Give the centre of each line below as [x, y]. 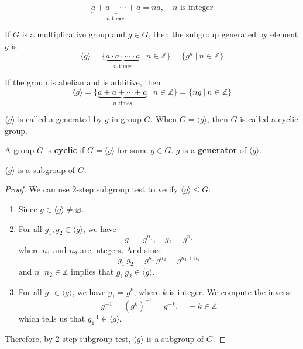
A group [20, 150]
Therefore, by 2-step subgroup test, [68, 338]
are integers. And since [121, 250]
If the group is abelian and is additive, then [83, 82]
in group [126, 119]
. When [164, 119]
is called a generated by [60, 119]
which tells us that [52, 318]
